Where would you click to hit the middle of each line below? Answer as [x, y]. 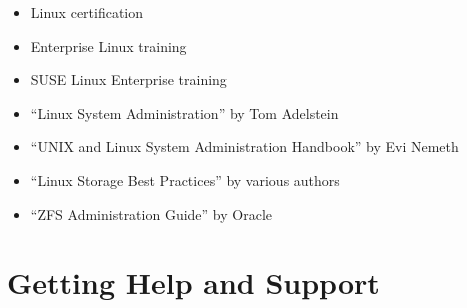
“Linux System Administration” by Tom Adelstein [184, 112]
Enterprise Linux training [108, 45]
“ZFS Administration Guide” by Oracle [151, 213]
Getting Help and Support [193, 282]
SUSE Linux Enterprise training [128, 79]
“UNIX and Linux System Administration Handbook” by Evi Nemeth [244, 146]
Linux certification [87, 12]
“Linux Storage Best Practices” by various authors [185, 179]
